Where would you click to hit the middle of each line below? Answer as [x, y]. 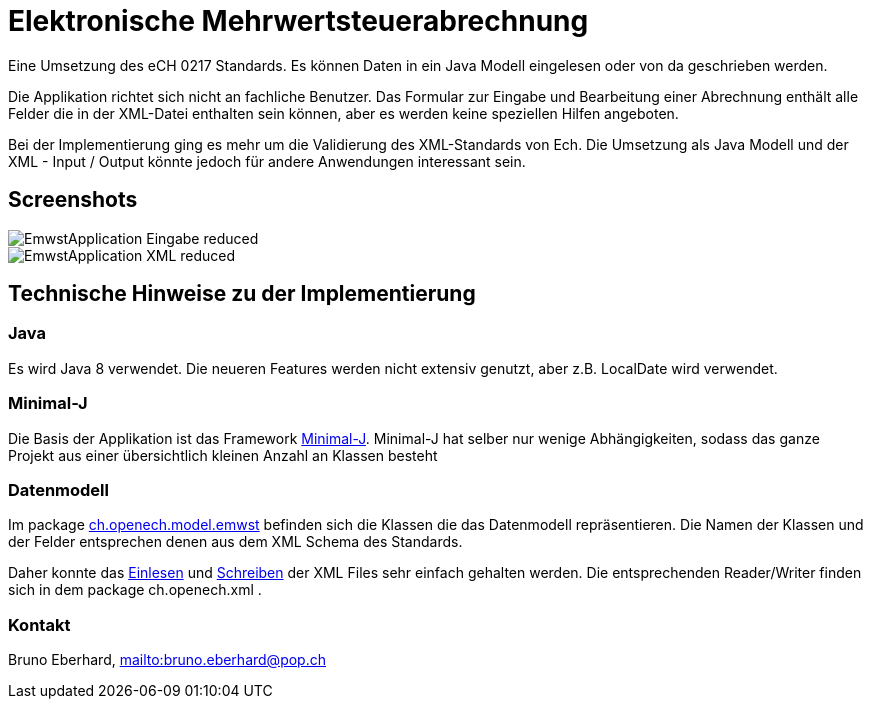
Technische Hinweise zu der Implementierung [242, 294]
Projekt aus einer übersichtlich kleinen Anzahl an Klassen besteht [223, 455]
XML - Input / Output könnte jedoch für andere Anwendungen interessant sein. [267, 161]
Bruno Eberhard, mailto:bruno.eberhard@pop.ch [167, 660]
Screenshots [73, 200]
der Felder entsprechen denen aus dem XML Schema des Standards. [235, 542]
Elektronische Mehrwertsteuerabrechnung [298, 21]
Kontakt [39, 624]
